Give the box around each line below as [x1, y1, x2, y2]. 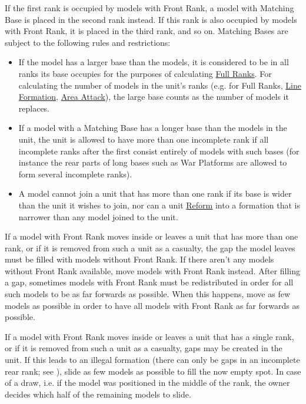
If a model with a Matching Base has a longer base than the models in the [18, 122, 287, 134]
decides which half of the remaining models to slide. [5, 388, 191, 400]
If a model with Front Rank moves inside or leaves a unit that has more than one [5, 230, 298, 243]
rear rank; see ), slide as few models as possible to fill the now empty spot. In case [5, 365, 301, 377]
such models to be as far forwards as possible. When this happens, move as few [5, 288, 291, 300]
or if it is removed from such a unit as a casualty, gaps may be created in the [5, 342, 282, 354]
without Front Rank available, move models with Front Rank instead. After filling [5, 264, 300, 277]
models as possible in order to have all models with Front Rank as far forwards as [5, 299, 300, 311]
